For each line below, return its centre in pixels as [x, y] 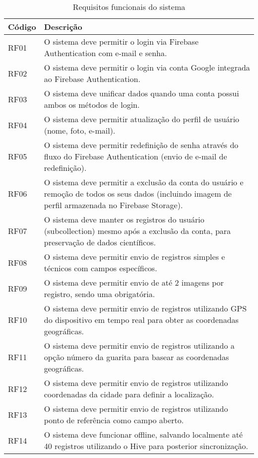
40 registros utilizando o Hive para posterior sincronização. [146, 446]
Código [22, 27]
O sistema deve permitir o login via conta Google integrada [147, 67]
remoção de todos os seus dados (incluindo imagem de [138, 193]
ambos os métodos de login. [92, 105]
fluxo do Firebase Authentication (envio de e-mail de [135, 156]
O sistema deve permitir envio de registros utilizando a [139, 345]
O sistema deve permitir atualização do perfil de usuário [142, 119]
